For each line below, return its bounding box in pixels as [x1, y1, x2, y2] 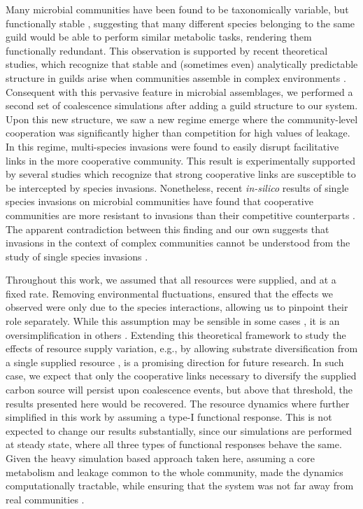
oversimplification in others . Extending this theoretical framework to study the [6, 327, 346, 342]
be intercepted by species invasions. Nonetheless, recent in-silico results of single [6, 180, 349, 195]
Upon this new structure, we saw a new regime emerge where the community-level [6, 111, 358, 126]
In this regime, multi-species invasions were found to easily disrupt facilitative [6, 139, 339, 153]
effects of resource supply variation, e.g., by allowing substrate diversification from [6, 341, 358, 356]
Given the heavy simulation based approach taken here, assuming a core [6, 451, 315, 465]
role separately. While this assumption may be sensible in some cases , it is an [6, 314, 340, 328]
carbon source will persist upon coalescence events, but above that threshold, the [6, 382, 353, 397]
